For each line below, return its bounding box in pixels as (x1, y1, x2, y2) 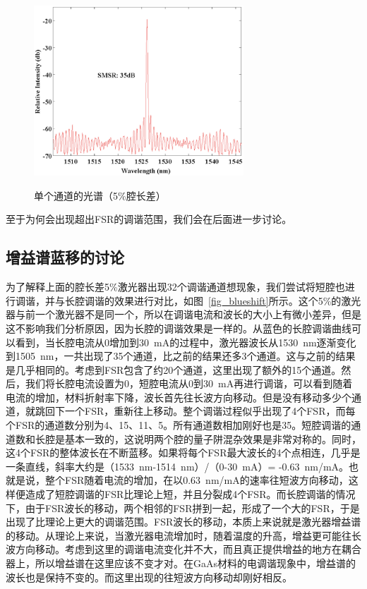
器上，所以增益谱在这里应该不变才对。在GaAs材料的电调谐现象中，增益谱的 (6, 556, 356, 570)
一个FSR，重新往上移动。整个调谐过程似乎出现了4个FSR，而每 (64, 403, 356, 418)
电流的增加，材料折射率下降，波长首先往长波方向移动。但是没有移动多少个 (6, 389, 351, 404)
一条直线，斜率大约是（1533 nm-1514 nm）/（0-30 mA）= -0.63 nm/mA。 (6, 459, 349, 473)
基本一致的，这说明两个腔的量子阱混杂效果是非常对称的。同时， (64, 431, 361, 446)
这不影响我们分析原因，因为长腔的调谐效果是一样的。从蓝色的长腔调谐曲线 (6, 320, 351, 335)
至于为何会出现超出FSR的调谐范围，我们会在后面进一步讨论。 (6, 212, 292, 226)
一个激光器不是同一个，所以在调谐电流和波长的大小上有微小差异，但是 (35, 307, 361, 322)
